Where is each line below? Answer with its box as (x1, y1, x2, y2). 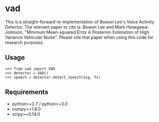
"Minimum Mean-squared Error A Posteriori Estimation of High (24, 29, 149, 35)
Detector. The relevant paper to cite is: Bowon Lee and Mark (5, 24, 125, 30)
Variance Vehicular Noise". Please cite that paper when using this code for (5, 34, 154, 40)
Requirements (5, 88, 48, 96)
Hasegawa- (126, 24, 149, 30)
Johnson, (5, 29, 24, 35)
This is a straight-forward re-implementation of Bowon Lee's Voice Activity (5, 19, 154, 25)
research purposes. (5, 39, 45, 45)
